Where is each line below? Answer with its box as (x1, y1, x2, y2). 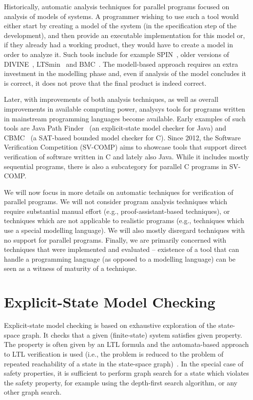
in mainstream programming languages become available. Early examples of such (4, 113, 246, 123)
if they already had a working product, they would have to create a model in (4, 39, 233, 50)
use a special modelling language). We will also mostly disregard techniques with (4, 225, 245, 235)
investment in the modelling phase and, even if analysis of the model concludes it (4, 68, 246, 78)
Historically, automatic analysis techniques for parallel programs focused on (4, 1, 230, 11)
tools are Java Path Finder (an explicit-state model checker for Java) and (4, 123, 227, 133)
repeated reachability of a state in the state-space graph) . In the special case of (4, 358, 244, 368)
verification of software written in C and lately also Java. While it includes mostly (4, 151, 249, 161)
